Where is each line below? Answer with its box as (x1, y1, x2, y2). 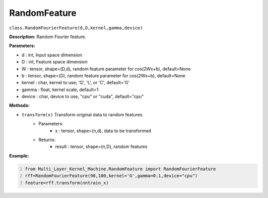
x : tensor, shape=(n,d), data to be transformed (55, 128, 151, 134)
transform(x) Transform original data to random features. (21, 111, 144, 117)
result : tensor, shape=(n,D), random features (55, 144, 148, 149)
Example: (9, 152, 29, 158)
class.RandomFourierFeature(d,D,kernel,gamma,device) (9, 25, 143, 31)
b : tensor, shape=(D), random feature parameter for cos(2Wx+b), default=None (21, 72, 186, 79)
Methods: (9, 102, 30, 108)
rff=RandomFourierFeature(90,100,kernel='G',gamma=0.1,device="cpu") (25, 173, 198, 179)
